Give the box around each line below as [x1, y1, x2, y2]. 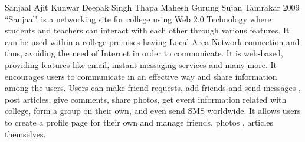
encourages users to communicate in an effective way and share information [5, 70, 277, 82]
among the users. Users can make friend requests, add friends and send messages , [5, 82, 301, 94]
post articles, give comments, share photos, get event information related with [5, 93, 287, 105]
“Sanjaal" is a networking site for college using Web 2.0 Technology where [5, 12, 271, 25]
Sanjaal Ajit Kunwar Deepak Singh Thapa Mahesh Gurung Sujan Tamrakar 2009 [5, 1, 300, 13]
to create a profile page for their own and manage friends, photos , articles [5, 116, 274, 128]
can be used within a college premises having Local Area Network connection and [5, 35, 300, 48]
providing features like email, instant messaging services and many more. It [5, 58, 277, 70]
